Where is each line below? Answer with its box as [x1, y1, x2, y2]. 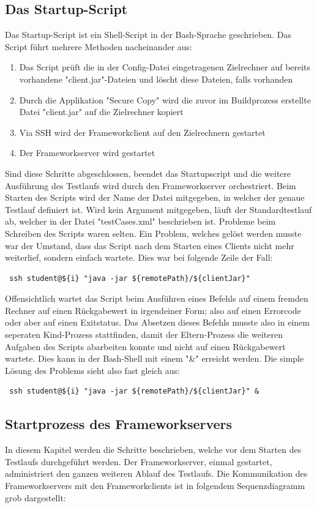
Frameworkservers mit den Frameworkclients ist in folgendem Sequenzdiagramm [5, 479, 305, 492]
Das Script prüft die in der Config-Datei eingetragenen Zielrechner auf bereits [19, 61, 311, 73]
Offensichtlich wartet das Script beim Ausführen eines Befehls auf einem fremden [5, 292, 308, 305]
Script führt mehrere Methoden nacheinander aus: [5, 40, 192, 53]
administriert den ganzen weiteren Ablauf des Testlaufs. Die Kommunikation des [5, 467, 308, 480]
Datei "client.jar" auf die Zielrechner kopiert [19, 105, 184, 118]
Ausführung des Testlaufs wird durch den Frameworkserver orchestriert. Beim [5, 179, 296, 192]
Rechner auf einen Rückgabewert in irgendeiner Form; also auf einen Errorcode [5, 304, 301, 316]
